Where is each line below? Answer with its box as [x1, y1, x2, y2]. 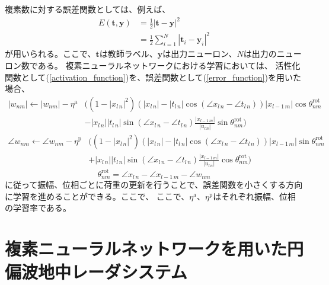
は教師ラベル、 [99, 47, 158, 60]
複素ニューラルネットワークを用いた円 [5, 236, 304, 261]
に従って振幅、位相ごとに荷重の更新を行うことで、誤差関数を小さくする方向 [5, 178, 303, 191]
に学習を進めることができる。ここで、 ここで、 [5, 190, 190, 202]
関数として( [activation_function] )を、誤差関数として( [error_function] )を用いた [5, 71, 301, 83]
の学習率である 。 [5, 201, 71, 214]
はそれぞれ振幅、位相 [213, 190, 296, 202]
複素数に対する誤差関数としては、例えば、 [5, 3, 171, 15]
